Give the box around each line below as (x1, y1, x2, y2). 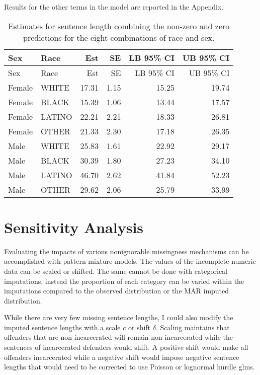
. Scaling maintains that (155, 322, 230, 332)
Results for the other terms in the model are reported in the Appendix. (4, 2, 224, 12)
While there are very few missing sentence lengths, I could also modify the (4, 312, 233, 323)
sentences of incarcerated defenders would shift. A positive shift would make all (4, 342, 248, 352)
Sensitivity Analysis (4, 216, 144, 237)
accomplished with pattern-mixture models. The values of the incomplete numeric (4, 256, 256, 266)
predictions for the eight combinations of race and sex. (23, 31, 215, 43)
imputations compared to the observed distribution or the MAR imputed (4, 285, 229, 296)
